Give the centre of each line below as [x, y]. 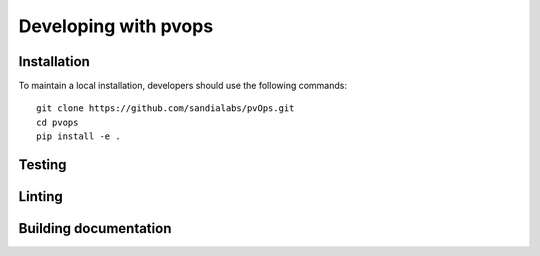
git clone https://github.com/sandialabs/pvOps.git [165, 108]
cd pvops [57, 122]
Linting [41, 196]
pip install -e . [78, 136]
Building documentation [95, 228]
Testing [42, 165]
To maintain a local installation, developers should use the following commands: [182, 86]
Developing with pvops [116, 26]
